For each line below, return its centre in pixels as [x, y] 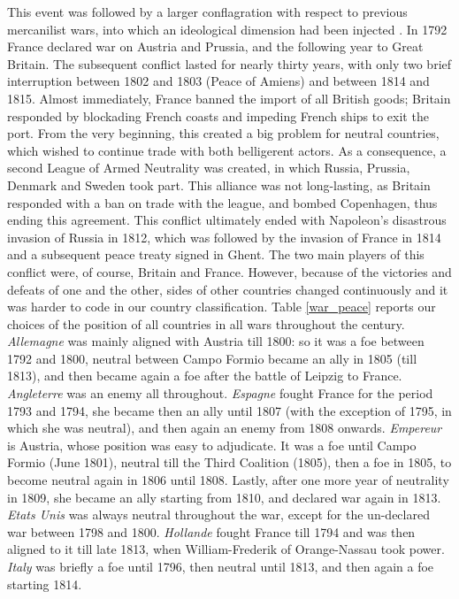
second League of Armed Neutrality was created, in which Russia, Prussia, [209, 168]
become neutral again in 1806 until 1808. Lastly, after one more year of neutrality [228, 480]
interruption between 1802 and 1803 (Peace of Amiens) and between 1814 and [218, 81]
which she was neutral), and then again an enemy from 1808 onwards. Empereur [225, 428]
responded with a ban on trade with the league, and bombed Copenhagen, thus [222, 202]
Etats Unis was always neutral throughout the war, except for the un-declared [218, 515]
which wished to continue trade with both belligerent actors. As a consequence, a [227, 150]
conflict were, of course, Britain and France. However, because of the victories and [229, 271]
